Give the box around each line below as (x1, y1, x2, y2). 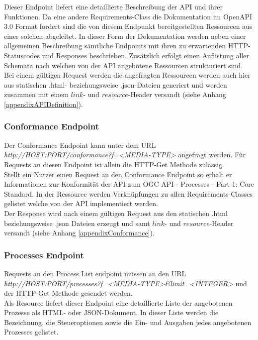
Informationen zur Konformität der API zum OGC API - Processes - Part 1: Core (4, 179, 255, 189)
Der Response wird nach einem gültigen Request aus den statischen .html (4, 208, 228, 218)
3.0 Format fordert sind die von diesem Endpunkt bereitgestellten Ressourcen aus (4, 21, 253, 31)
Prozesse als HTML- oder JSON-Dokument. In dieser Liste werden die (4, 307, 219, 318)
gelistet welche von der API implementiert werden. (4, 198, 158, 209)
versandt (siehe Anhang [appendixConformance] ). (4, 227, 155, 238)
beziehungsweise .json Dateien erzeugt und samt (4, 218, 150, 228)
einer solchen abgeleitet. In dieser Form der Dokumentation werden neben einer (4, 30, 246, 41)
